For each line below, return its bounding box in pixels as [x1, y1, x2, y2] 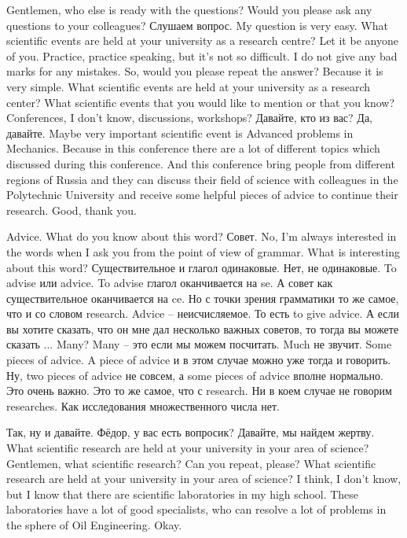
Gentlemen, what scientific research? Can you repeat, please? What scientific [6, 455, 376, 471]
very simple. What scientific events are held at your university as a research [6, 78, 371, 94]
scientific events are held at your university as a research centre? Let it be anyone [6, 32, 398, 49]
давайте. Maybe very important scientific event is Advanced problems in [6, 124, 354, 141]
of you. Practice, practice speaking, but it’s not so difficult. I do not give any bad [6, 47, 398, 64]
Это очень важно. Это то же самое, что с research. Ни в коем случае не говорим [6, 382, 392, 399]
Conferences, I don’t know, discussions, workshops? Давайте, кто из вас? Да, [6, 109, 373, 126]
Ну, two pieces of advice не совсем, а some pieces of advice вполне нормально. [6, 367, 383, 383]
